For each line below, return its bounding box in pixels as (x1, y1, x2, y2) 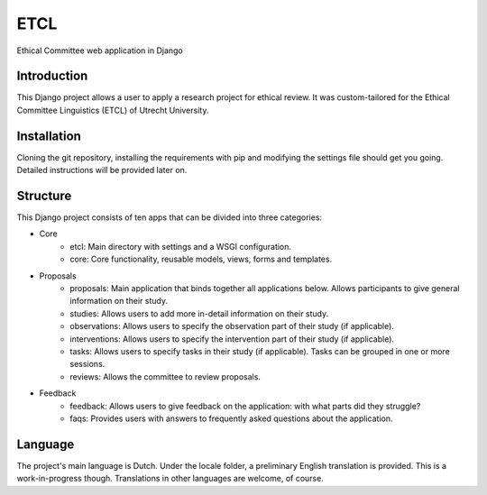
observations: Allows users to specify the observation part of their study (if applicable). (69, 321, 394, 332)
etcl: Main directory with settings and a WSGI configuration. (69, 241, 292, 252)
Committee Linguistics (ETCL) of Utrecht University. (16, 105, 209, 115)
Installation (16, 128, 81, 143)
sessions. (69, 359, 106, 370)
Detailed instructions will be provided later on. (16, 165, 188, 176)
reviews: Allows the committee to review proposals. (69, 371, 262, 382)
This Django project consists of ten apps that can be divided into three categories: (16, 212, 323, 223)
